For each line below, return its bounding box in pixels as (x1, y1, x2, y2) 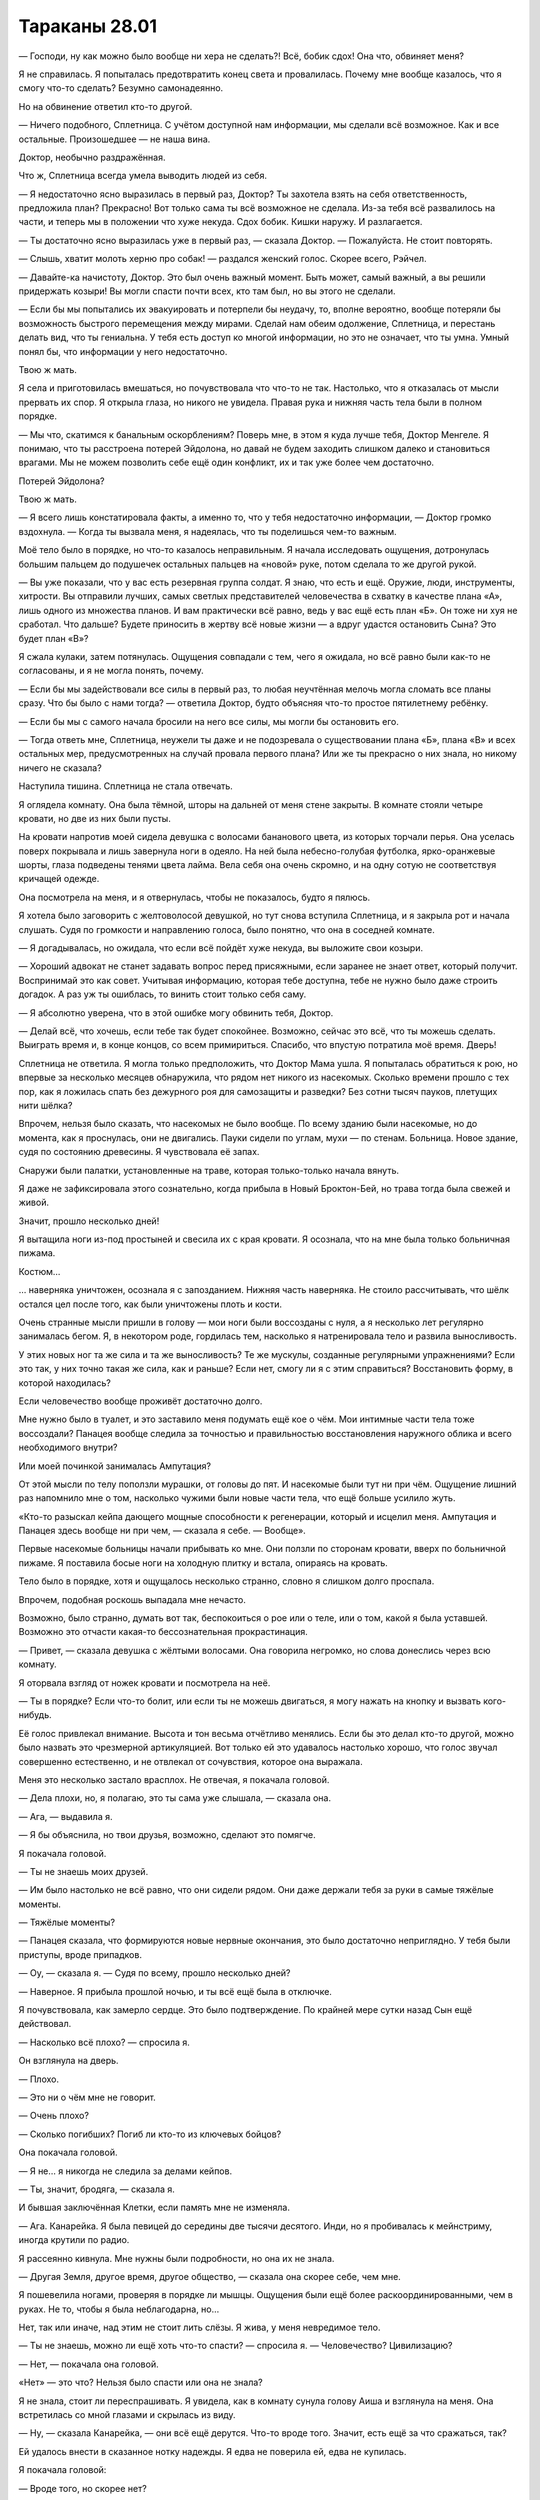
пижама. (18, 1247, 56, 1259)
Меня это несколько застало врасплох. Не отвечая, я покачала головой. (18, 1773, 330, 1785)
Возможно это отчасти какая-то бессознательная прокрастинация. (18, 1626, 309, 1638)
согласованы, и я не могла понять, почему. (18, 665, 204, 677)
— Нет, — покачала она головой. (18, 2358, 159, 2370)
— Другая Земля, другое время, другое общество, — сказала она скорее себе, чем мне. (18, 2270, 402, 2282)
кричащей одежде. (18, 873, 100, 885)
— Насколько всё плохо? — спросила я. (18, 2036, 190, 2048)
